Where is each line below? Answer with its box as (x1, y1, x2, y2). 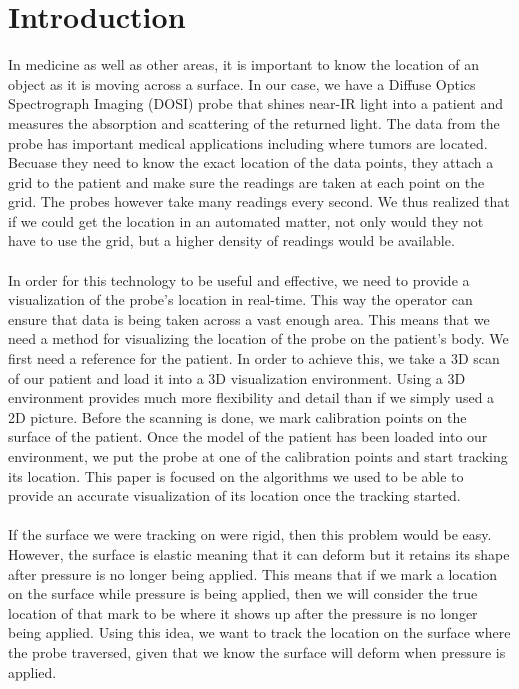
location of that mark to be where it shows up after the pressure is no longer (8, 602, 478, 623)
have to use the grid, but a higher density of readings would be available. (8, 230, 455, 251)
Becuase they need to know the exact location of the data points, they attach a (8, 152, 494, 173)
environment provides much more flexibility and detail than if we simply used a (8, 387, 495, 408)
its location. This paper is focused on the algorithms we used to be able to (8, 465, 464, 486)
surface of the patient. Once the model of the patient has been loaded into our (8, 426, 488, 447)
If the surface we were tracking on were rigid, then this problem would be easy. (8, 524, 492, 545)
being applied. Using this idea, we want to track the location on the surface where (8, 622, 511, 643)
